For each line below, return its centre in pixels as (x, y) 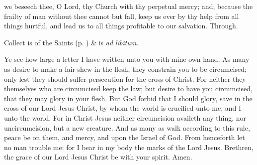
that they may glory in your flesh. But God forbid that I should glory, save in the (128, 98)
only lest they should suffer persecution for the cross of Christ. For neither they (125, 79)
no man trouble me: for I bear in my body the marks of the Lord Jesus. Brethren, (129, 147)
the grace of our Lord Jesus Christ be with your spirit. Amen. (98, 157)
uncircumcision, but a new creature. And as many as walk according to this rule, (127, 127)
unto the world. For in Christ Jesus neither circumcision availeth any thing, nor (125, 117)
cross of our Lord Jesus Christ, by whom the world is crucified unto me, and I (123, 108)
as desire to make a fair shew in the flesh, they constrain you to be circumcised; (125, 69)
